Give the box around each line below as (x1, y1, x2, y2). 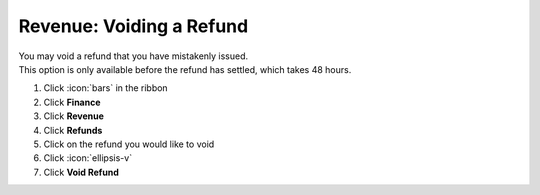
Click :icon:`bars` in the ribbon (43, 82, 169, 94)
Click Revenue (43, 110, 105, 122)
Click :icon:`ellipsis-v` (43, 152, 133, 164)
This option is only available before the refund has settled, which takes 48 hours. (18, 63, 352, 75)
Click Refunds (43, 124, 103, 136)
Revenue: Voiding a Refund (18, 15, 249, 37)
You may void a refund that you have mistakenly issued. (18, 50, 249, 62)
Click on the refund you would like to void (43, 138, 215, 150)
